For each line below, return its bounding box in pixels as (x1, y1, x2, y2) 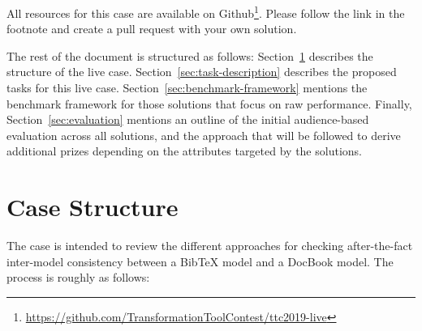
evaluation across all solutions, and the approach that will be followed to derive (6, 126, 401, 143)
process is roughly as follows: (6, 269, 150, 286)
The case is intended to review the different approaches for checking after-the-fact (6, 237, 413, 254)
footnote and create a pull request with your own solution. (6, 20, 297, 37)
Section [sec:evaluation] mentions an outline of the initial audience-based (6, 111, 369, 128)
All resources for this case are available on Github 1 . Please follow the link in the (6, 2, 405, 21)
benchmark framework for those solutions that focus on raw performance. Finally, (6, 95, 412, 112)
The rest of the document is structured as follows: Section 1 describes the (6, 47, 373, 64)
